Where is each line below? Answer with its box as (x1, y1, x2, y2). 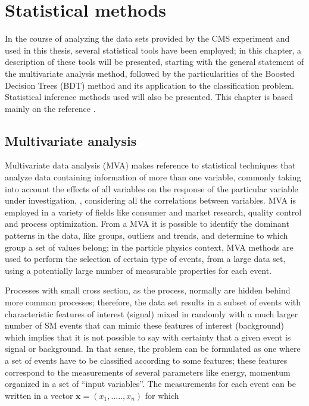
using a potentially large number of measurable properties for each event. (5, 264, 272, 276)
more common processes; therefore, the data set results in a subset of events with (5, 296, 301, 308)
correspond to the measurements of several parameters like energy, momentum (5, 366, 291, 378)
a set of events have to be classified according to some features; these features (5, 354, 288, 366)
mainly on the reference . (5, 102, 96, 114)
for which (145, 389, 179, 401)
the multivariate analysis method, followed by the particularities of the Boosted (5, 67, 295, 79)
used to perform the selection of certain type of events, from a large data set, (5, 252, 286, 265)
